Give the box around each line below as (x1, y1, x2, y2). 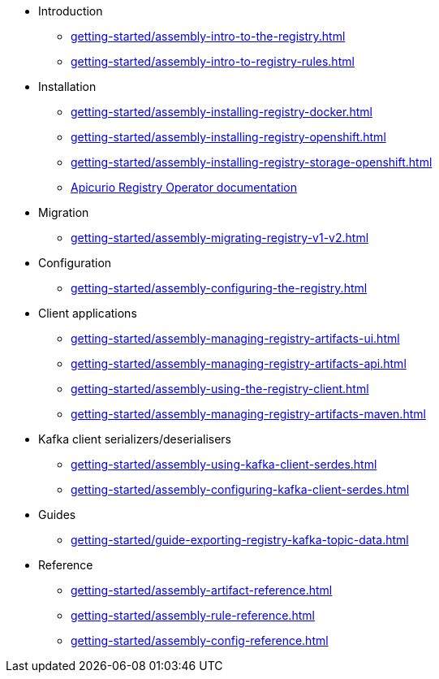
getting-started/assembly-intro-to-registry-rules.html (71, 54, 355, 68)
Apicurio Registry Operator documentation (71, 180, 297, 194)
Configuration (38, 256, 112, 270)
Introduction (38, 4, 103, 18)
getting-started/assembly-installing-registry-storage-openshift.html (71, 155, 433, 169)
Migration (38, 205, 89, 219)
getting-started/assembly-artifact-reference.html (71, 583, 333, 597)
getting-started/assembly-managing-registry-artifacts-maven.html (71, 407, 426, 421)
